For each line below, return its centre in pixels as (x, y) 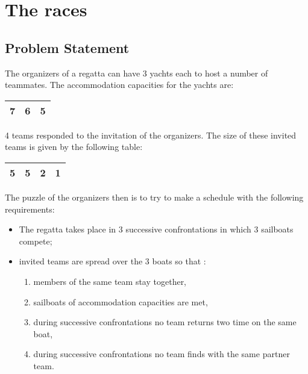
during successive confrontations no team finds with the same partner (162, 354)
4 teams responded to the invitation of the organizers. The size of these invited (151, 135)
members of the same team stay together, (110, 281)
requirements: (30, 209)
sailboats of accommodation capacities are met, (121, 301)
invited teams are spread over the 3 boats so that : (112, 261)
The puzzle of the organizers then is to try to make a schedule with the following (154, 197)
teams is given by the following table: (74, 147)
